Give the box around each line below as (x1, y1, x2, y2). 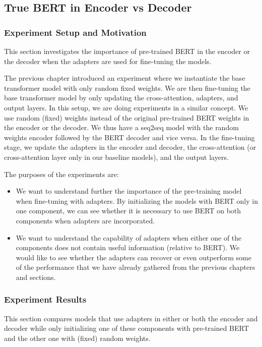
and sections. (16, 271, 56, 282)
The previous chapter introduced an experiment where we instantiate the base (4, 73, 245, 83)
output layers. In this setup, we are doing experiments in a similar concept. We (4, 102, 248, 112)
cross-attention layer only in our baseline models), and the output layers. (4, 151, 229, 162)
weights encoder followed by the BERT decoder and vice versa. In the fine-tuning (4, 132, 255, 142)
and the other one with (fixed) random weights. (4, 332, 151, 343)
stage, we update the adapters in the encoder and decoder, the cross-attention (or (4, 142, 256, 152)
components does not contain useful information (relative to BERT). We (16, 242, 240, 253)
